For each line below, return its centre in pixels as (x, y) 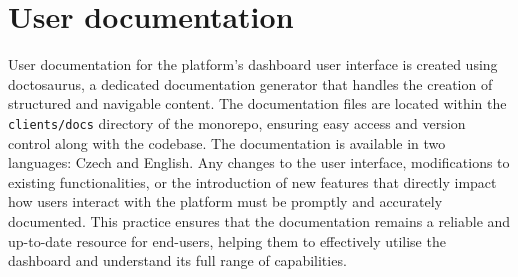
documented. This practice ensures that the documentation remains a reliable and (259, 220)
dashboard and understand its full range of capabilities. (177, 260)
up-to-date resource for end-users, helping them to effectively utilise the (227, 240)
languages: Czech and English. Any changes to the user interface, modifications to (259, 162)
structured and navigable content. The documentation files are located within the (257, 103)
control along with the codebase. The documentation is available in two (227, 142)
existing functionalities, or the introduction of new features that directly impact (252, 181)
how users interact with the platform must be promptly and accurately (225, 201)
